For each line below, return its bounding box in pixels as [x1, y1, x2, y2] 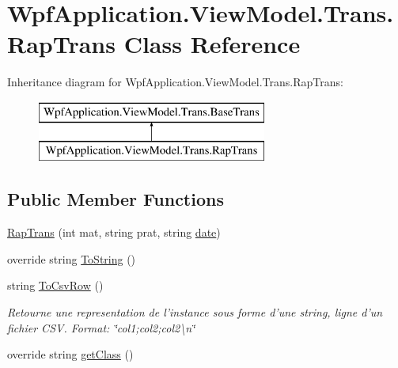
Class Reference [123, 28, 301, 60]
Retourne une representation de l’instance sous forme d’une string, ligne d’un [7, 304, 383, 321]
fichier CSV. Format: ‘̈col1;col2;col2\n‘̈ [7, 319, 195, 336]
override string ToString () [7, 250, 136, 267]
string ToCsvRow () [7, 277, 104, 294]
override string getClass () [7, 346, 134, 362]
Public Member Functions [7, 187, 224, 211]
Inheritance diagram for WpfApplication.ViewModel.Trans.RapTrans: [7, 74, 343, 90]
